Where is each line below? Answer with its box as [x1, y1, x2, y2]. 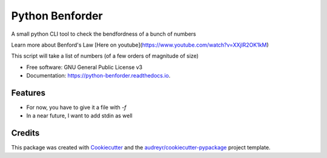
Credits [11, 128, 40, 139]
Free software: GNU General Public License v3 [26, 64, 143, 71]
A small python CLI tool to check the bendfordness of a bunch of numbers [11, 30, 196, 38]
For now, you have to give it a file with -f [26, 104, 127, 111]
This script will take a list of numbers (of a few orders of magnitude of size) [11, 52, 199, 60]
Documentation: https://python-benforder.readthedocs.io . [26, 72, 171, 79]
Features [11, 88, 45, 98]
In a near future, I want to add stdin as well [26, 112, 133, 119]
